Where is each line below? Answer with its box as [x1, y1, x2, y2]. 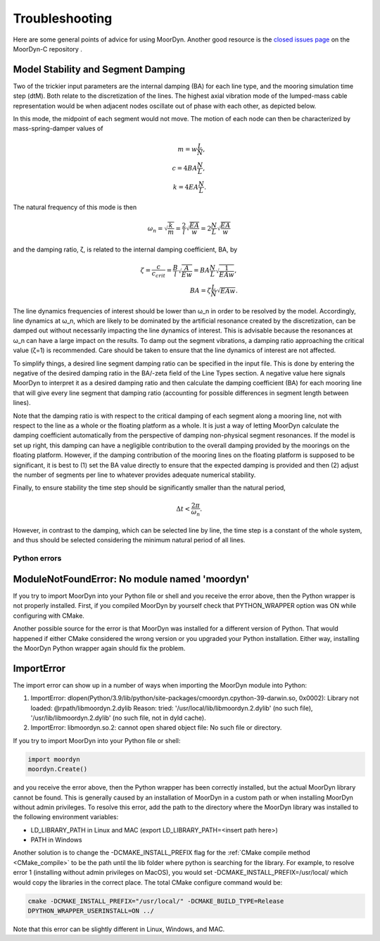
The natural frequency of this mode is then [13, 203, 137, 211]
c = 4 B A [172, 164, 198, 172]
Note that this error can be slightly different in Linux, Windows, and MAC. [13, 925, 225, 933]
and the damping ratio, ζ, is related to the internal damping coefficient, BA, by [13, 245, 238, 254]
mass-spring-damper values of [13, 124, 103, 133]
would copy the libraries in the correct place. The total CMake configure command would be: [13, 878, 283, 887]
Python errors [13, 554, 62, 563]
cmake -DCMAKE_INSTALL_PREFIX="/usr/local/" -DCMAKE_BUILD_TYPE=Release [27, 897, 284, 905]
